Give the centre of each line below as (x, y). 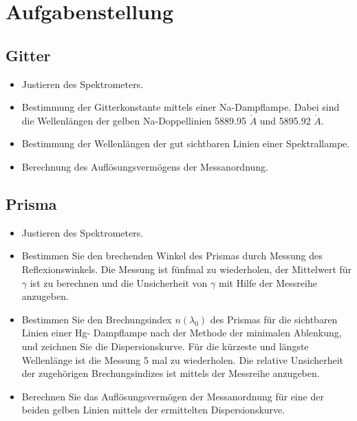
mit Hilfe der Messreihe (268, 282)
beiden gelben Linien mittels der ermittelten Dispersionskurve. (153, 410)
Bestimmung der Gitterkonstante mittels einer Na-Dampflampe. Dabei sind (181, 107)
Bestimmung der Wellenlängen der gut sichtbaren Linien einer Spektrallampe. (186, 143)
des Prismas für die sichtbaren (274, 319)
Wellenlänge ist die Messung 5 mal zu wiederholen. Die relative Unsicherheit (183, 359)
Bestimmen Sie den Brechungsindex (97, 319)
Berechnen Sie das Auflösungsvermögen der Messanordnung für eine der (173, 396)
